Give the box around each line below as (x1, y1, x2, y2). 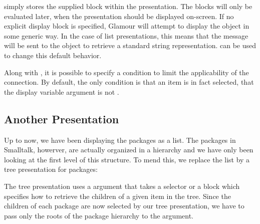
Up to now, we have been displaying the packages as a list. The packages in (4, 134, 236, 145)
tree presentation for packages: (4, 164, 98, 174)
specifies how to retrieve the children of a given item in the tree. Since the (4, 190, 231, 201)
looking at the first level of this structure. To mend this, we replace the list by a (4, 154, 250, 164)
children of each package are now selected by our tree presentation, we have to (4, 200, 244, 211)
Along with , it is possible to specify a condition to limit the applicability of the (4, 67, 249, 77)
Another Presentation (4, 111, 119, 126)
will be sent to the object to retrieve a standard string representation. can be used (4, 40, 256, 51)
